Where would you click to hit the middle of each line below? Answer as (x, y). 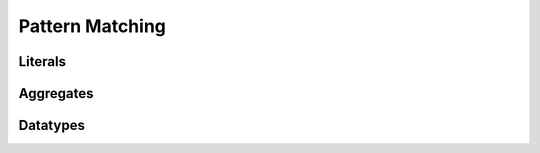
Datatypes (51, 125)
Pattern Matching (92, 26)
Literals (42, 61)
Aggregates (56, 93)
